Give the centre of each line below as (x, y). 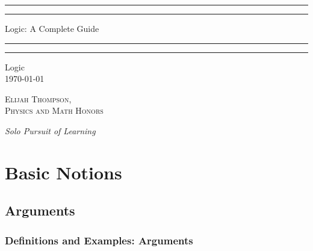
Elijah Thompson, (38, 98)
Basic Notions (64, 172)
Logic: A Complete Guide (52, 28)
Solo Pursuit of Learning (50, 130)
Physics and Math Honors (54, 110)
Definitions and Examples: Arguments (99, 240)
